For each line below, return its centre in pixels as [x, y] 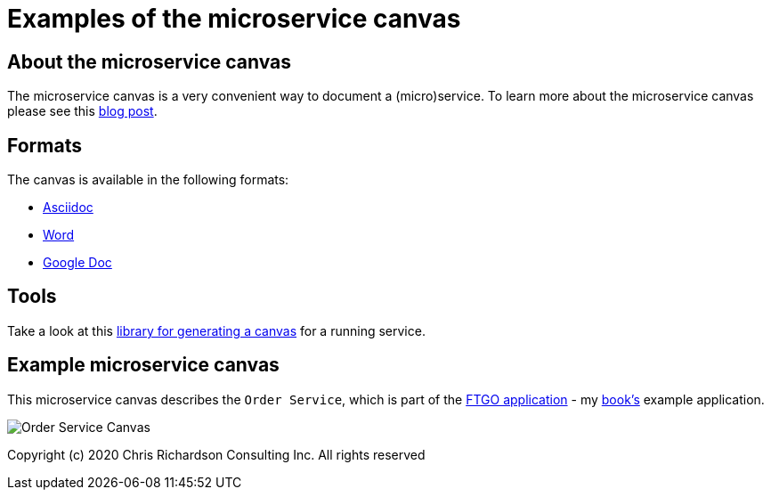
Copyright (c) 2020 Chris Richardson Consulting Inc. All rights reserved [216, 454]
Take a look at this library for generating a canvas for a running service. [216, 330]
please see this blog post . [82, 111]
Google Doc [77, 263]
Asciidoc [68, 208]
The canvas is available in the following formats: [148, 180]
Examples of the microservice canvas [234, 19]
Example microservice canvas [143, 365]
